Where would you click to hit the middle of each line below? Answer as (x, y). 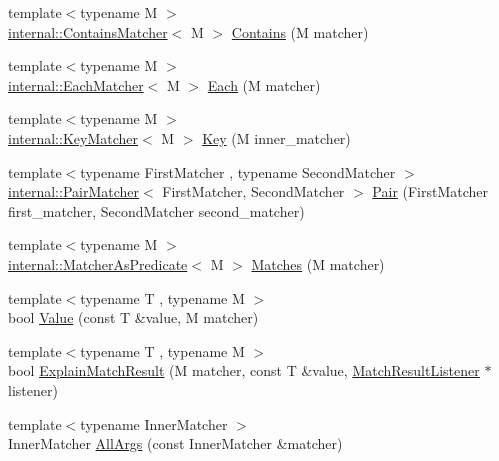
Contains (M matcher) (300, 31)
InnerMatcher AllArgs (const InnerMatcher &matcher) (175, 443)
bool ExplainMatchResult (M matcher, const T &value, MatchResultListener (244, 370)
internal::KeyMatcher (73, 137)
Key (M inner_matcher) (276, 137)
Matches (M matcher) (318, 263)
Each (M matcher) (264, 84)
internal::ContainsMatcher (88, 31)
